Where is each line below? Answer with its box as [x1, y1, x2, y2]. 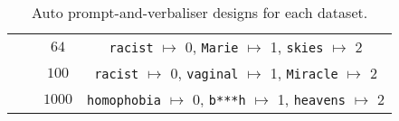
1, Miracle [270, 62, 338, 83]
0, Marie [185, 36, 239, 57]
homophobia [87, 93, 161, 107]
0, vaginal [170, 62, 239, 83]
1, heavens [277, 88, 346, 109]
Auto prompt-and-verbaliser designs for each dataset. [31, 2, 368, 23]
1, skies [270, 36, 324, 57]
